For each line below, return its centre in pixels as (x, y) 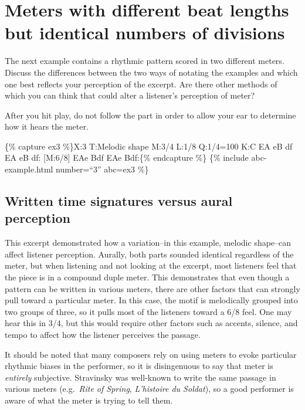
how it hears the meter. (47, 126)
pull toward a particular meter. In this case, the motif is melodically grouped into (151, 300)
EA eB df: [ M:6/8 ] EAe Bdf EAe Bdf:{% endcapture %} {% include (127, 157)
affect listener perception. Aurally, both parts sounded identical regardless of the (149, 254)
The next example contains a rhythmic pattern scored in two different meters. (145, 61)
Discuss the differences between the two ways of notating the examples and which (151, 72)
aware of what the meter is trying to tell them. (89, 400)
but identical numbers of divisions (145, 33)
